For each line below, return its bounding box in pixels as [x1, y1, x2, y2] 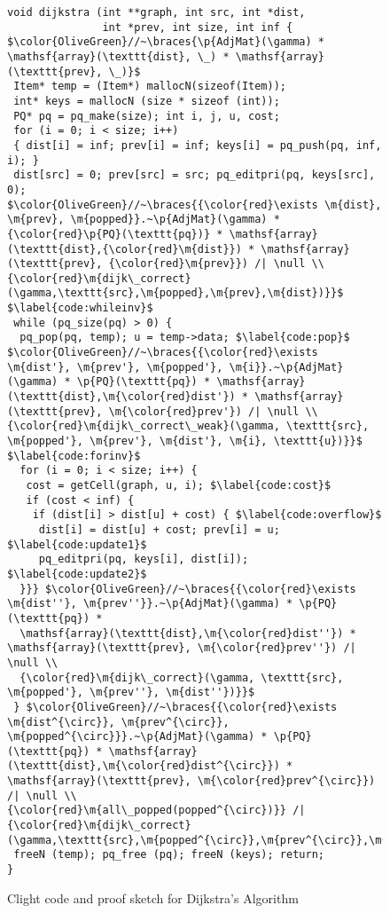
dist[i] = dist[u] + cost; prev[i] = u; [38, 523, 280, 536]
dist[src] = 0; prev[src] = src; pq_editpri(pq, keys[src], [13, 169, 376, 182]
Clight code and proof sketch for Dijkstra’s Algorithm [7, 888, 299, 907]
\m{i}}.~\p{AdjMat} [229, 360, 344, 374]
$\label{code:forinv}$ [7, 449, 141, 462]
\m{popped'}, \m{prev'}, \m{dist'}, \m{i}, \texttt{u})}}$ [7, 435, 363, 448]
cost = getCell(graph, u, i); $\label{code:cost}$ [26, 479, 331, 492]
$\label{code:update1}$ [7, 538, 147, 551]
